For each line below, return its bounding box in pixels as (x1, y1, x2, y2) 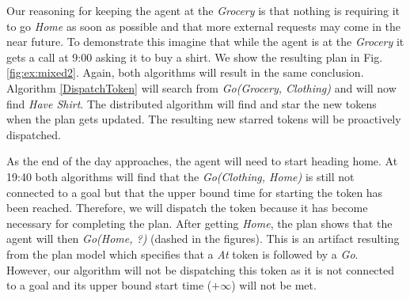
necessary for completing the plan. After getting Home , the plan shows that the (6, 214, 393, 231)
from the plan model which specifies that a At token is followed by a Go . (6, 245, 359, 262)
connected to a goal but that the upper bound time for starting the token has (6, 184, 383, 200)
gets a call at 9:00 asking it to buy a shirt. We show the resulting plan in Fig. (6, 48, 383, 65)
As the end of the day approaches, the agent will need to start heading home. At (6, 153, 398, 169)
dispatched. (6, 126, 61, 142)
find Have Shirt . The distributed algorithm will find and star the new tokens (6, 95, 377, 112)
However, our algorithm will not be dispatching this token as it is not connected (6, 261, 395, 278)
